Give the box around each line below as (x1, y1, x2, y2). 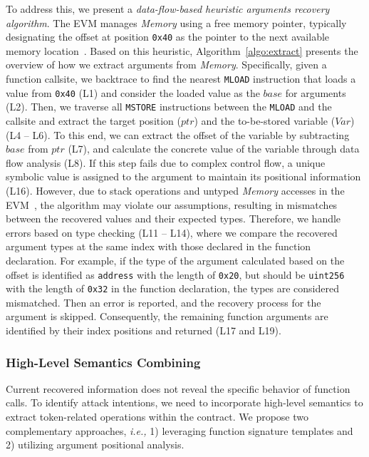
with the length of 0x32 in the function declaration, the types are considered (6, 281, 339, 296)
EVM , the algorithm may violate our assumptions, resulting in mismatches (6, 197, 338, 212)
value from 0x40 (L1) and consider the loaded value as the (6, 85, 260, 100)
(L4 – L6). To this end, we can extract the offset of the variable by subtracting (6, 127, 350, 142)
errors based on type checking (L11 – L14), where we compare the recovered (6, 225, 338, 240)
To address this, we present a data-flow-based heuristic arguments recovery (6, 1, 330, 16)
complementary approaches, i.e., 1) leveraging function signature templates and (6, 423, 353, 438)
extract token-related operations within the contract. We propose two (6, 409, 309, 424)
